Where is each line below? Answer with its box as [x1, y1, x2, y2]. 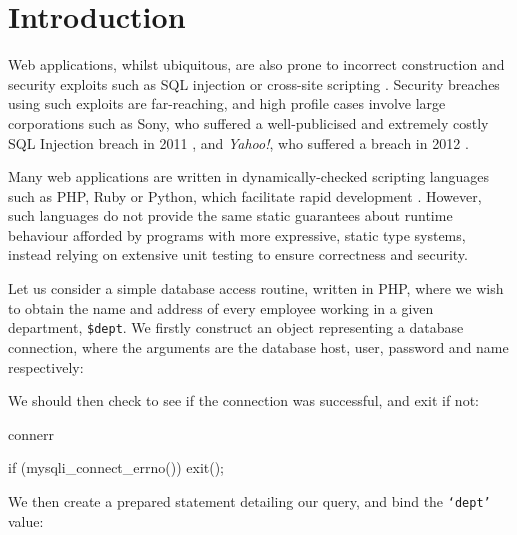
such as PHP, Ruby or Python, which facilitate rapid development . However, [8, 185, 482, 206]
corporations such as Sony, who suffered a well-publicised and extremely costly [8, 112, 489, 133]
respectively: [8, 356, 84, 377]
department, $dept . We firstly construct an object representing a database [8, 317, 464, 338]
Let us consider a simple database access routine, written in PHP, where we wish [8, 278, 504, 299]
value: [8, 510, 44, 531]
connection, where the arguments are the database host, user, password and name [8, 336, 509, 357]
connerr [8, 423, 54, 444]
